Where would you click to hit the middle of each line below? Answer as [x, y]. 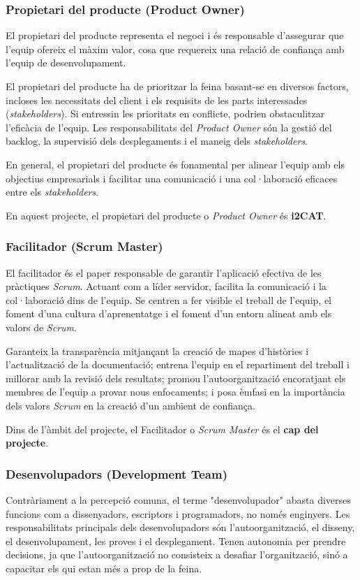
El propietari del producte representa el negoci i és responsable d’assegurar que [175, 35]
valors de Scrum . [41, 327]
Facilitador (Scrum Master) [84, 246]
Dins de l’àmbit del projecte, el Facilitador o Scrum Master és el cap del [162, 429]
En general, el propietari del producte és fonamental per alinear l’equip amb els [175, 164]
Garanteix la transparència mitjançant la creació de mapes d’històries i [157, 350]
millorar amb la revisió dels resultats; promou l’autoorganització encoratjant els [176, 378]
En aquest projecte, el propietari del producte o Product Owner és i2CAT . [166, 215]
